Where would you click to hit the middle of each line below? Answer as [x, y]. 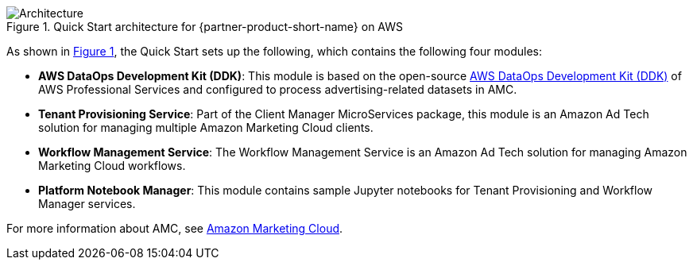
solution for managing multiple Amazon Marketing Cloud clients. [206, 127]
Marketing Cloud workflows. [112, 166]
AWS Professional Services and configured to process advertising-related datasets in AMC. [278, 89]
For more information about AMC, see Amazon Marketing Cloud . [175, 228]
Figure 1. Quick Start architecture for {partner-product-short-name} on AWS [205, 27]
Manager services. [87, 204]
